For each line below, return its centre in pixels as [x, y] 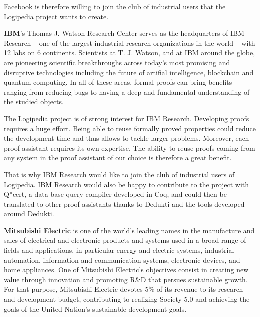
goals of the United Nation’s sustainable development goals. [95, 308]
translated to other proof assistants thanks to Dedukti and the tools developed [124, 203]
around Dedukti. [29, 213]
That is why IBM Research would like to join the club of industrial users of [119, 174]
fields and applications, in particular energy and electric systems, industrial [119, 250]
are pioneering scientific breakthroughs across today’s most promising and [117, 62]
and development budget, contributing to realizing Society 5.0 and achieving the [127, 299]
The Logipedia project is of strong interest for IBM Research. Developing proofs [127, 118]
